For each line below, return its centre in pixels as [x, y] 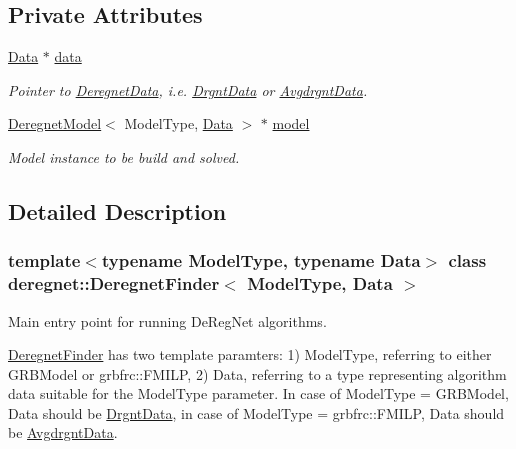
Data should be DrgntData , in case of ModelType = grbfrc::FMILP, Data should [256, 412]
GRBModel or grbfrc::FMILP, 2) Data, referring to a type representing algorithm [257, 373]
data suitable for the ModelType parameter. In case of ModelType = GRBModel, [258, 393]
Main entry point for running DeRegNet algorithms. [167, 320]
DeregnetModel [55, 123]
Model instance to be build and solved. [124, 156]
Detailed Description [117, 210]
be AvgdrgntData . [63, 432]
